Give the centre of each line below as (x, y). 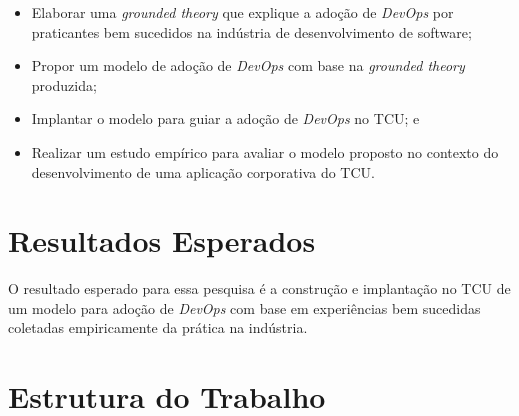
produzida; (64, 84)
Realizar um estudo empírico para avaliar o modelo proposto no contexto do (265, 151)
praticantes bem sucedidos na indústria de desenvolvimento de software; (251, 31)
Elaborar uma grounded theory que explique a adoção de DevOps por (242, 12)
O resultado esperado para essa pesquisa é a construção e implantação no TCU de (259, 288)
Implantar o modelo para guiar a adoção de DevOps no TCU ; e (225, 118)
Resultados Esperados (162, 240)
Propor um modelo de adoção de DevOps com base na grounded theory (248, 65)
